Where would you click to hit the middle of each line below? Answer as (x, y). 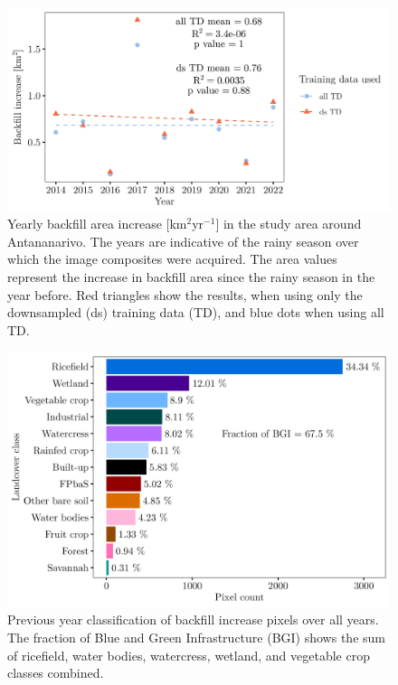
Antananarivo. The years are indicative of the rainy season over (183, 241)
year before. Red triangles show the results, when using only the (185, 294)
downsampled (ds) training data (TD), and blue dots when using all (196, 312)
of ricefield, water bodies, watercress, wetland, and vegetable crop (189, 655)
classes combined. (56, 673)
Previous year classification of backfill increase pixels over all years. (193, 619)
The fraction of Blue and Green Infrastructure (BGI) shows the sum (196, 637)
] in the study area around (289, 224)
